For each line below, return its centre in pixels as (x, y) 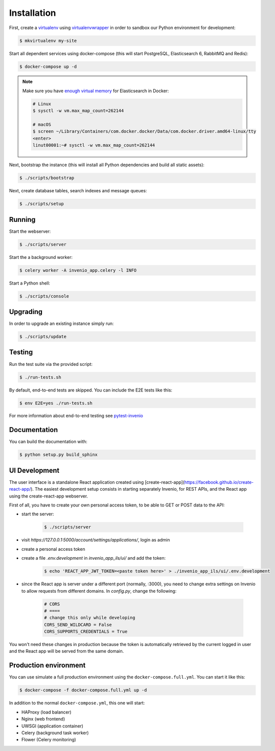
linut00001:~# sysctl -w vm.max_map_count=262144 (94, 145)
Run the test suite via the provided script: (51, 364)
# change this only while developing (90, 618)
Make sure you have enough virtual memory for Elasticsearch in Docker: (96, 91)
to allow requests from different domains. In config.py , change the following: (99, 591)
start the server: (38, 514)
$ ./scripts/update (43, 337)
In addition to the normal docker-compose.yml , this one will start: (77, 703)
